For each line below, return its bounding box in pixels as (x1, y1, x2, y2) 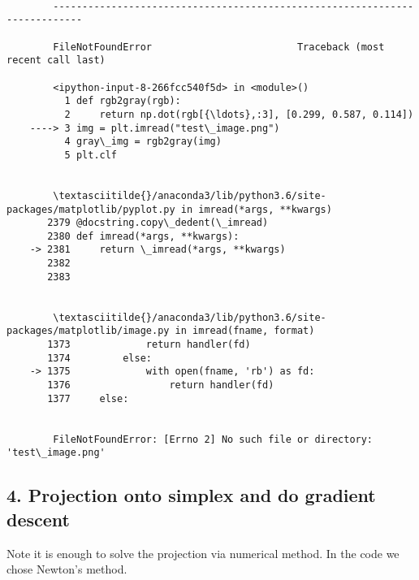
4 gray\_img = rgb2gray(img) (64, 136, 222, 148)
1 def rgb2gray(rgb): (64, 95, 181, 107)
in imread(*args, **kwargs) (180, 203, 332, 215)
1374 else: (47, 352, 152, 364)
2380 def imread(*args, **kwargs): (47, 230, 240, 242)
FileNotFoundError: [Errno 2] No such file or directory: (53, 433, 374, 445)
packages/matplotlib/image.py (6, 325, 170, 337)
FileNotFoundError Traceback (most (53, 41, 385, 53)
